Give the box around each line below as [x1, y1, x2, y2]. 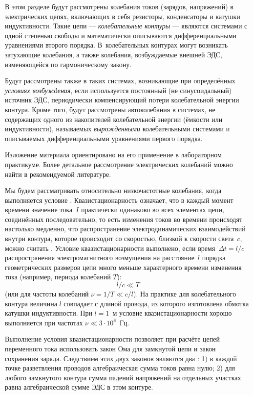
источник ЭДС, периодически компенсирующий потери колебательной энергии [5, 95, 239, 105]
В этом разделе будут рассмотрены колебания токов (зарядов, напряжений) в [5, 1, 233, 11]
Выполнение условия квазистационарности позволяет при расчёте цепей [5, 334, 220, 344]
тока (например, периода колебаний [5, 272, 111, 282]
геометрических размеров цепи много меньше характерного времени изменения [5, 262, 242, 272]
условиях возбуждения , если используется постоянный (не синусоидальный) [5, 85, 232, 95]
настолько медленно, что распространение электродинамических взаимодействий [5, 223, 246, 234]
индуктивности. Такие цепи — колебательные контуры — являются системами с [5, 21, 248, 31]
